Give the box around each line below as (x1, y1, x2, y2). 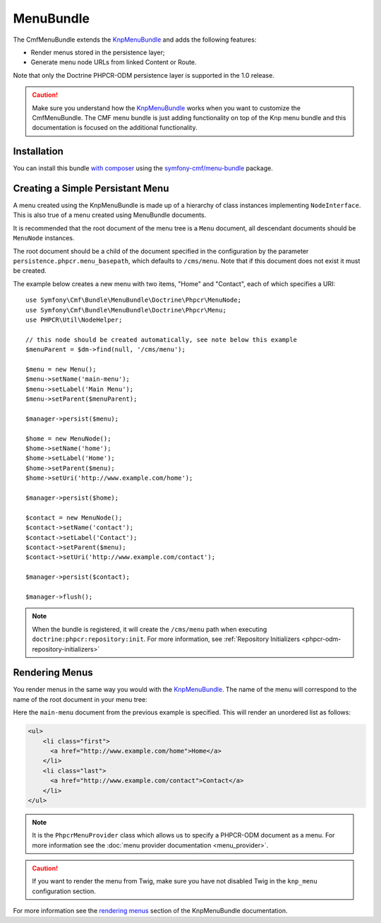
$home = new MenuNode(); (25, 435, 111, 442)
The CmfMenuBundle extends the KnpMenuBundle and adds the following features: (13, 35, 257, 44)
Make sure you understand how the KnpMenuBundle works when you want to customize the (32, 103, 301, 112)
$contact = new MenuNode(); (25, 513, 123, 522)
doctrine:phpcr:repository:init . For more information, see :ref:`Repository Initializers (32, 635, 300, 643)
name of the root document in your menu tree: (13, 695, 147, 703)
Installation (13, 146, 64, 158)
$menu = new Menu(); (25, 365, 97, 373)
